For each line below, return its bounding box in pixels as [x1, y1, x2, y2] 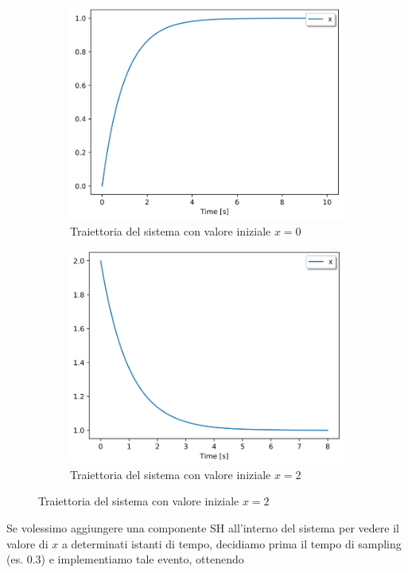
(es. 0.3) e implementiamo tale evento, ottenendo [6, 551, 244, 567]
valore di [6, 535, 49, 552]
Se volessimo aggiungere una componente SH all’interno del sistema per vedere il [6, 519, 399, 536]
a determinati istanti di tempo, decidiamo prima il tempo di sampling [61, 535, 402, 552]
